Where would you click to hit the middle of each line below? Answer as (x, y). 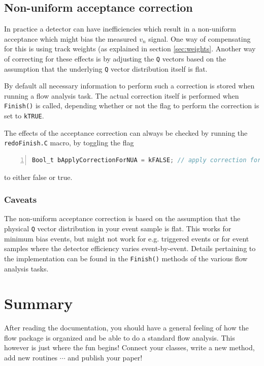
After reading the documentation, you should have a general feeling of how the (126, 328)
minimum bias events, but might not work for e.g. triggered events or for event (127, 238)
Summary (39, 303)
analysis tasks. (26, 268)
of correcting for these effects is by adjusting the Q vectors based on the (115, 58)
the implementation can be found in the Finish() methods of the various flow (126, 258)
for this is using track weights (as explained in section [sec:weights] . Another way (130, 49)
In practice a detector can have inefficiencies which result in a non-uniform (120, 29)
